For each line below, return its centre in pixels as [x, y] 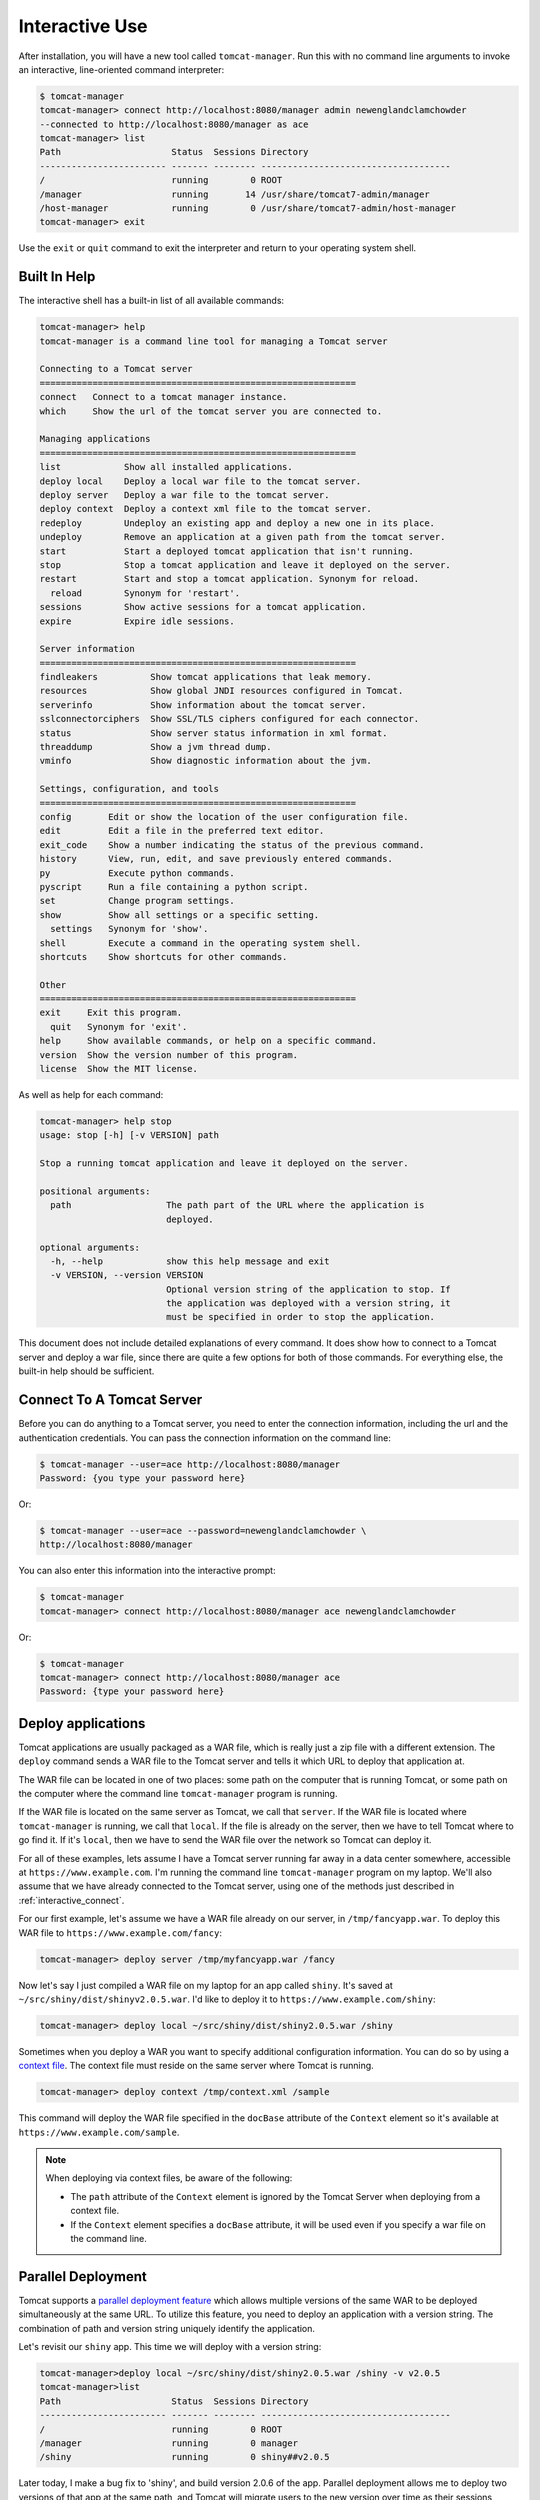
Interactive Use [83, 26]
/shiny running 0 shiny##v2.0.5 [184, 2457]
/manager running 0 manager [169, 2443]
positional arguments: [95, 1191]
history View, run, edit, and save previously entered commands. [216, 859]
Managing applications [95, 439]
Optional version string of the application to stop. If [308, 1289]
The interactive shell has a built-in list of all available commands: [151, 301]
